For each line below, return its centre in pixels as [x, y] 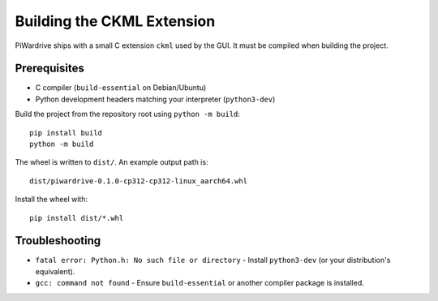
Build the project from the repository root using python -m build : [128, 114]
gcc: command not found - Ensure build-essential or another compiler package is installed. [200, 283]
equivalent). [55, 271]
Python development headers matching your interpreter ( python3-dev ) [155, 99]
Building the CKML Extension [115, 21]
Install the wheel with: [52, 200]
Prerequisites [49, 69]
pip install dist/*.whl [77, 218]
